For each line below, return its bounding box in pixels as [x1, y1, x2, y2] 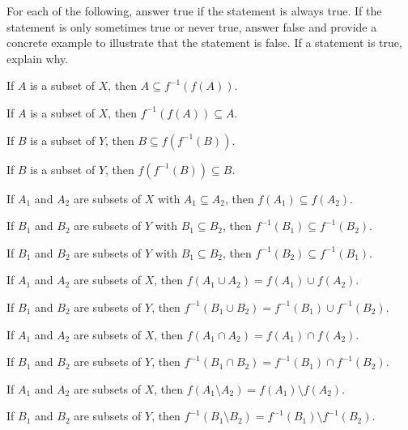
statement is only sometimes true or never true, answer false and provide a [6, 18, 377, 35]
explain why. [6, 49, 69, 66]
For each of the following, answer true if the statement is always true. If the [6, 2, 382, 19]
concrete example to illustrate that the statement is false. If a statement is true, [6, 34, 402, 51]
